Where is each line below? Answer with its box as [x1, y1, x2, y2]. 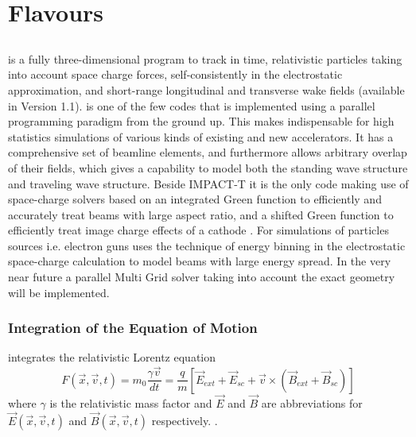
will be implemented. [8, 284, 110, 300]
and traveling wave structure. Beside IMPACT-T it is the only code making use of [8, 175, 409, 191]
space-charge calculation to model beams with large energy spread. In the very [8, 253, 391, 269]
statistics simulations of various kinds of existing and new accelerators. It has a [8, 128, 394, 145]
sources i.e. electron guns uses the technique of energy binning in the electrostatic [8, 237, 406, 253]
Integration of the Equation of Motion [8, 318, 258, 338]
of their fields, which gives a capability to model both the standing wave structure [8, 159, 408, 176]
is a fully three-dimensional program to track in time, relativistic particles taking [8, 50, 402, 67]
